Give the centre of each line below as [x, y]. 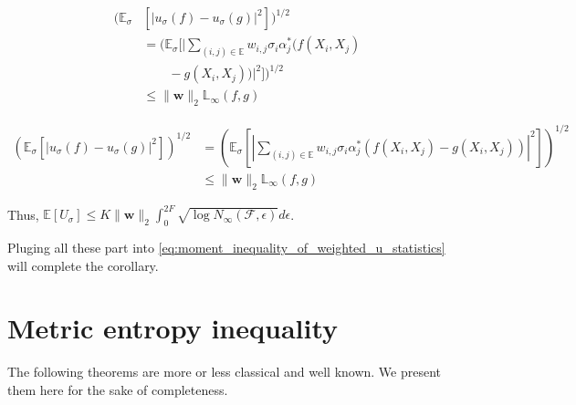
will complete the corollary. [83, 265]
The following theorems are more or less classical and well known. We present [225, 372]
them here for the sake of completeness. [118, 389]
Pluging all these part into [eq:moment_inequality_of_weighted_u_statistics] [226, 247]
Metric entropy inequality [173, 328]
